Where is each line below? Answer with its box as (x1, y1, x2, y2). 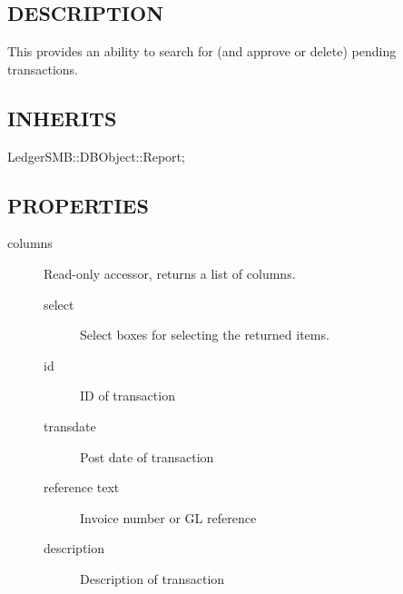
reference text (44, 478, 120, 497)
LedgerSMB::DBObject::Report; (7, 146, 185, 165)
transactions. (7, 59, 78, 78)
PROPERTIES (7, 191, 149, 219)
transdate (44, 416, 96, 435)
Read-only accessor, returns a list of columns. (44, 263, 296, 282)
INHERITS (7, 104, 117, 132)
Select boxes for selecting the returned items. (80, 325, 329, 344)
